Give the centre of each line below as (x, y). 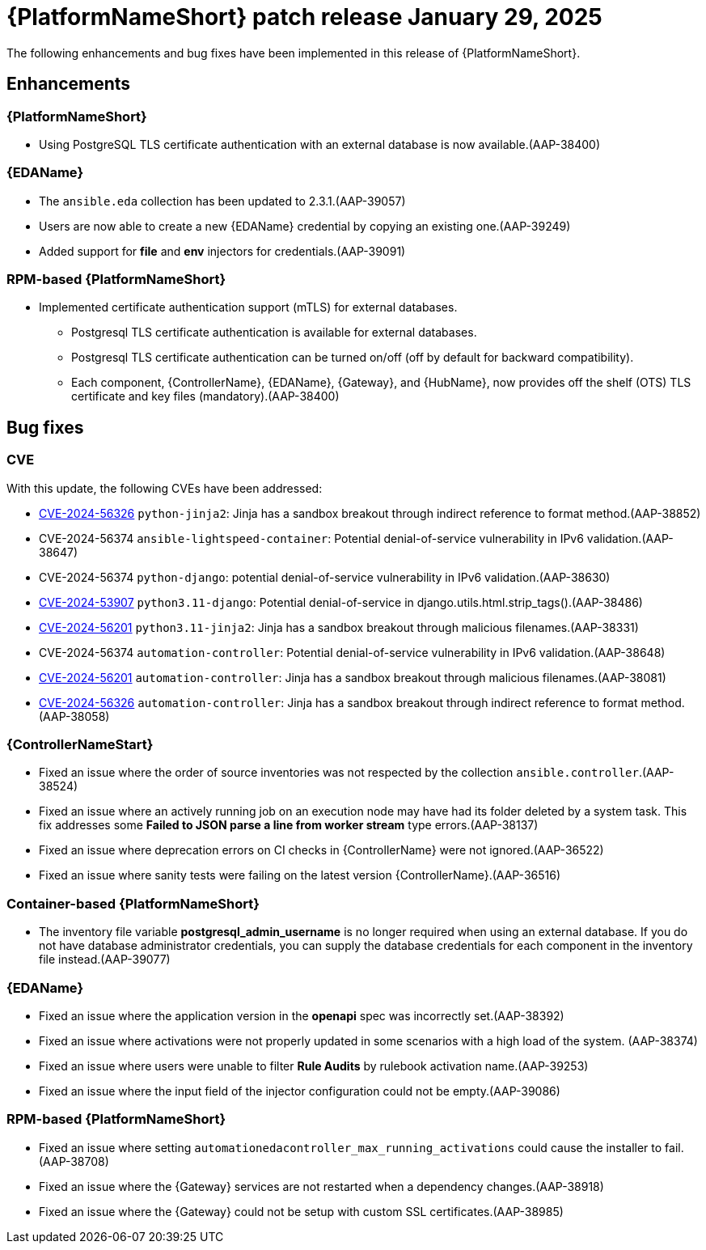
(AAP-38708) (74, 1161)
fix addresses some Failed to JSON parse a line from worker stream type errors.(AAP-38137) (289, 825)
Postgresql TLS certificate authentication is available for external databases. (274, 333)
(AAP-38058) (74, 716)
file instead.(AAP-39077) (105, 960)
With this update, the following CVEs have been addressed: (165, 488)
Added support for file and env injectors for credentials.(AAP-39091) (222, 251)
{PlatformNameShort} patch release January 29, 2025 (304, 17)
